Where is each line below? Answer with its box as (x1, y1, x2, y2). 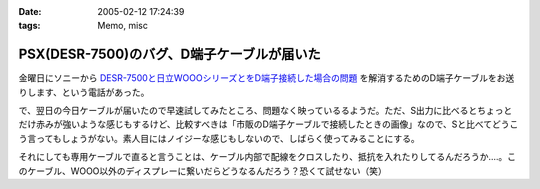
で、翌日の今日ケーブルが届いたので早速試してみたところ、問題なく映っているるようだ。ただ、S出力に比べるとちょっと (18, 105, 513, 117)
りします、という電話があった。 (18, 86, 150, 98)
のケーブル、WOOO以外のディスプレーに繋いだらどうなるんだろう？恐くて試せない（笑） (18, 165, 387, 177)
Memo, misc (97, 20, 149, 32)
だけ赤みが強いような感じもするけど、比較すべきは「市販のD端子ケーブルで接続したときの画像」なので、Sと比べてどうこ (18, 118, 519, 130)
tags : (18, 20, 41, 32)
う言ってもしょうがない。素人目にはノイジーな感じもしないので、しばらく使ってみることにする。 (18, 132, 420, 144)
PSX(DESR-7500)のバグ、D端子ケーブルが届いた (18, 46, 321, 63)
